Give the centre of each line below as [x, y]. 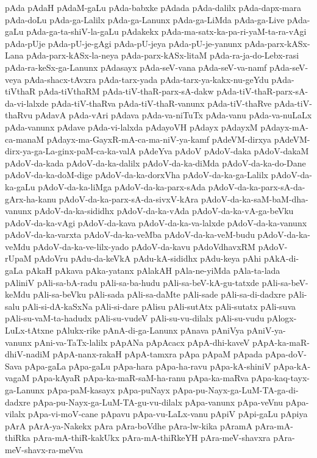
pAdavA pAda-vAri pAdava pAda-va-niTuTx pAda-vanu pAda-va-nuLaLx [173, 115]
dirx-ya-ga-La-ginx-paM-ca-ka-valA [70, 151]
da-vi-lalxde [27, 103]
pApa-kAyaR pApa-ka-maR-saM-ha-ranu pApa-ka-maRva [141, 378]
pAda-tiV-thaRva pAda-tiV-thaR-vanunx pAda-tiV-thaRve [162, 103]
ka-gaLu [20, 186]
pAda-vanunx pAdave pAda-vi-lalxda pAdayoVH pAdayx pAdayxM [131, 127]
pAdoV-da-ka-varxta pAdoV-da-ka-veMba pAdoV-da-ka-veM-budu [130, 234]
